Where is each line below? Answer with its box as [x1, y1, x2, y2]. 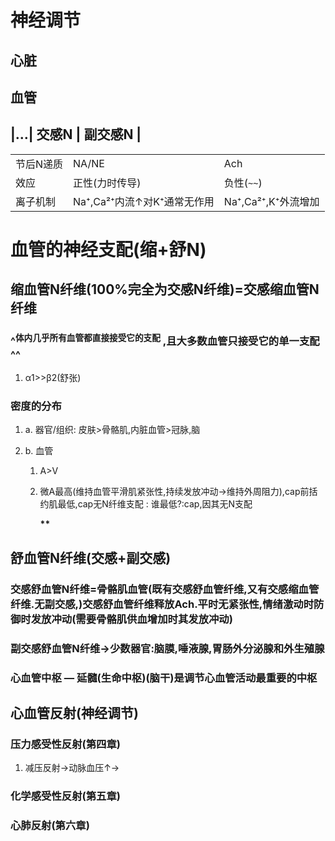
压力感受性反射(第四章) [10, 737, 121, 751]
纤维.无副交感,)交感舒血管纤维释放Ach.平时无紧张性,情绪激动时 [10, 597, 315, 611]
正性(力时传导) [73, 176, 142, 190]
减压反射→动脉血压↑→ [24, 762, 120, 774]
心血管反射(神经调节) [10, 704, 139, 721]
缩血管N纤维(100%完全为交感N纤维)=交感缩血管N [10, 281, 320, 298]
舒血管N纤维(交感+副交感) [10, 549, 172, 566]
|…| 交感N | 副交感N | [10, 126, 142, 143]
